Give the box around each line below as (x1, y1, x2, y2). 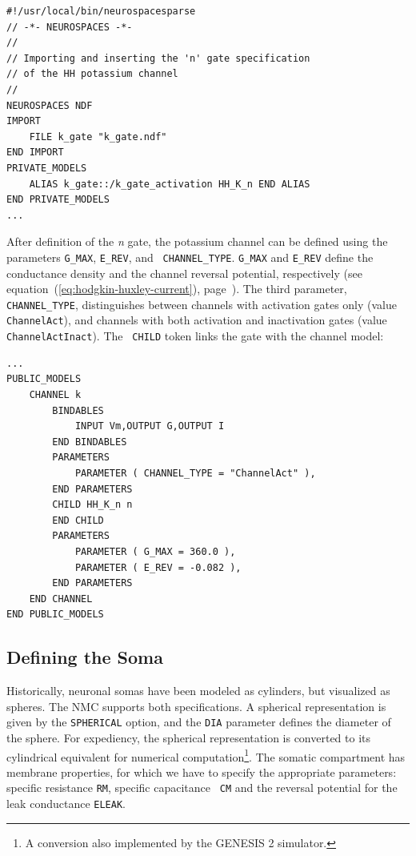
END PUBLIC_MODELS (6, 609, 104, 621)
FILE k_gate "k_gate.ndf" (29, 131, 167, 143)
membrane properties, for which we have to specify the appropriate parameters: (6, 763, 397, 780)
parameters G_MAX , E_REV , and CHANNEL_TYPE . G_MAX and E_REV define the (6, 248, 374, 265)
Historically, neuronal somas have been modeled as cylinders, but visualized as (6, 682, 390, 699)
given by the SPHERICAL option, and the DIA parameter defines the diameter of (6, 713, 391, 730)
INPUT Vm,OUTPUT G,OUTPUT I (74, 420, 225, 432)
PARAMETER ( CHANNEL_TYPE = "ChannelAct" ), (74, 467, 316, 479)
